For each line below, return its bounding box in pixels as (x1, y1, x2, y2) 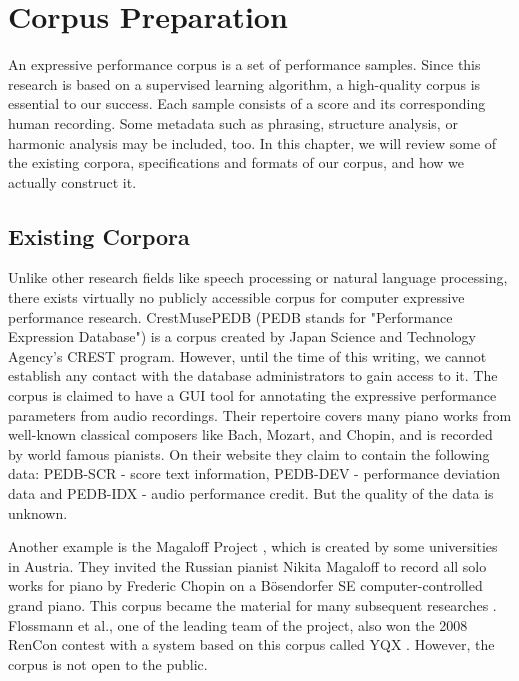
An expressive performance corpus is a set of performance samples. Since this (8, 54, 481, 75)
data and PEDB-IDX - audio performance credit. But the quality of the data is (8, 483, 494, 504)
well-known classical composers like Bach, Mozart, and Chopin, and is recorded (8, 424, 493, 445)
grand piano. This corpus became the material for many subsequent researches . (8, 594, 497, 615)
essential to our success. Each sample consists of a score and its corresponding (8, 93, 486, 114)
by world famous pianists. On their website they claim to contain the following (8, 443, 490, 464)
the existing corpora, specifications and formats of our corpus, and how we (8, 152, 464, 173)
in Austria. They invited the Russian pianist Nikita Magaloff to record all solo (8, 555, 487, 576)
